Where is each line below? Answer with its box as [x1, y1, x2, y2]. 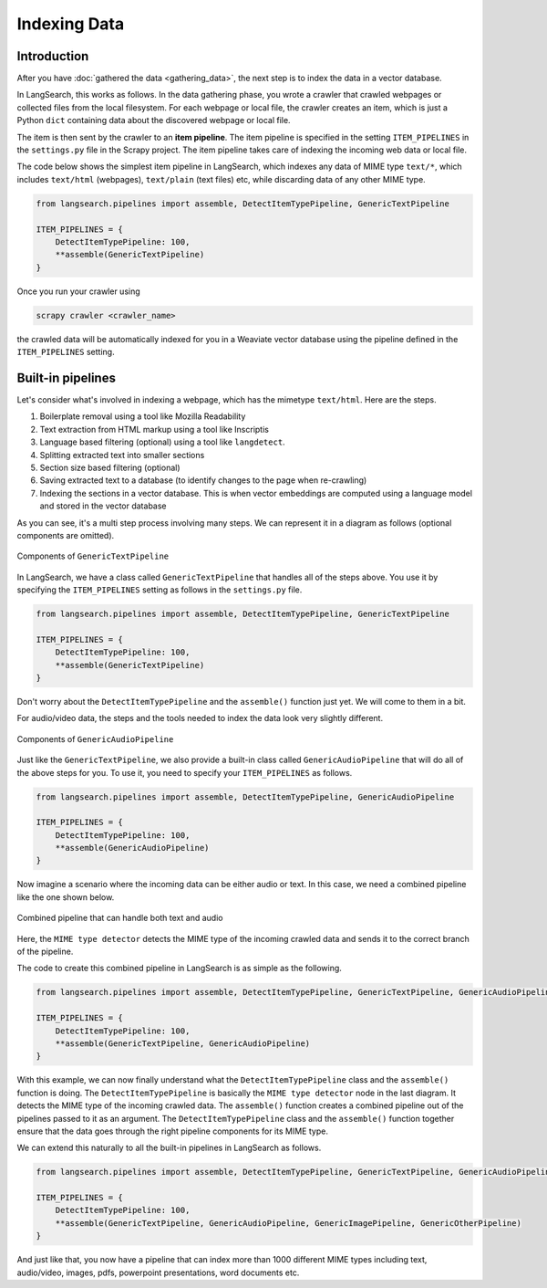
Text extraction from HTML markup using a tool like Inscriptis [39, 424, 269, 435]
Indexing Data [16, 14, 125, 34]
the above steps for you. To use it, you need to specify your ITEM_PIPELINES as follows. [16, 767, 353, 778]
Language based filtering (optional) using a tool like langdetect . [39, 436, 286, 447]
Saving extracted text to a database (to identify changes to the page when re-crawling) [39, 475, 367, 486]
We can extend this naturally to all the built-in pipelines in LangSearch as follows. [16, 1142, 322, 1154]
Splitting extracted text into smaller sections [39, 449, 205, 460]
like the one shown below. [16, 891, 115, 903]
